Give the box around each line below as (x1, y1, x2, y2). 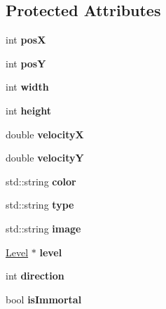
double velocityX (6, 126, 84, 141)
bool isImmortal (6, 291, 82, 306)
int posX (6, 32, 46, 47)
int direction (6, 268, 64, 283)
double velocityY (6, 150, 84, 165)
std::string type (6, 197, 74, 212)
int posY (6, 55, 46, 70)
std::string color (6, 173, 76, 188)
